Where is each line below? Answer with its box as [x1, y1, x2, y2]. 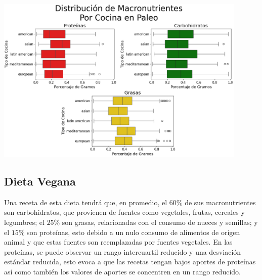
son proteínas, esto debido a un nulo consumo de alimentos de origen [27, 226, 240, 237]
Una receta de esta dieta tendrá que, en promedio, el [4, 197, 167, 207]
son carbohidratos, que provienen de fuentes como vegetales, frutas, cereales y [4, 207, 245, 217]
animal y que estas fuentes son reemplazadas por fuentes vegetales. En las [4, 237, 233, 247]
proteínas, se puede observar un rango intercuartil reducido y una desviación [4, 246, 241, 257]
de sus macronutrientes [185, 197, 256, 207]
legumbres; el [4, 217, 45, 227]
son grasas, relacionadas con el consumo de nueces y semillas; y [62, 217, 258, 227]
